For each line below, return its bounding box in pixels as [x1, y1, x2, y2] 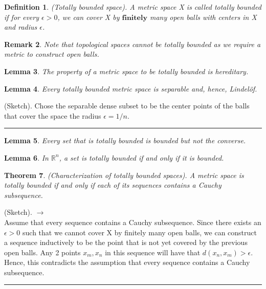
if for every [4, 11, 39, 22]
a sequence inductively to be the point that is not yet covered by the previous [4, 237, 248, 248]
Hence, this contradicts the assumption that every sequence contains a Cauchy [4, 257, 250, 268]
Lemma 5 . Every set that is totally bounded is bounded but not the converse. [4, 135, 246, 146]
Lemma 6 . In [4, 152, 49, 163]
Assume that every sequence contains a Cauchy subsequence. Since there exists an [4, 216, 261, 227]
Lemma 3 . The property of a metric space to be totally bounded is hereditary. [4, 65, 249, 76]
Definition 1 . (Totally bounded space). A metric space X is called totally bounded [4, 2, 261, 12]
